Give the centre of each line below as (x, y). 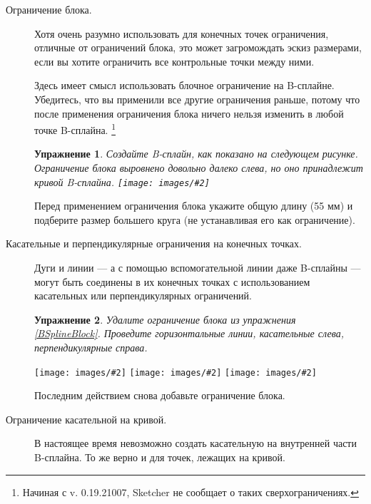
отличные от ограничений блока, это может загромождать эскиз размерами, (198, 47)
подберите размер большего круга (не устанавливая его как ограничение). (195, 219)
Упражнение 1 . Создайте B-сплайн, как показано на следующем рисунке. (196, 154)
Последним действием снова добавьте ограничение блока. (160, 395)
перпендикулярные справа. (91, 347)
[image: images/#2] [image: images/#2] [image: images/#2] (176, 372)
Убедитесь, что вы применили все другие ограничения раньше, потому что (197, 99)
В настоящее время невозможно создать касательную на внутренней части (195, 443)
